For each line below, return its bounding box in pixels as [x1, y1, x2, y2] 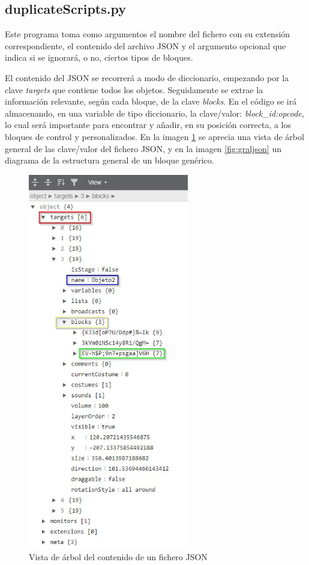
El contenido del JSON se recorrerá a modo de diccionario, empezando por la [5, 71, 289, 84]
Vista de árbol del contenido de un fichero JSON [29, 551, 208, 563]
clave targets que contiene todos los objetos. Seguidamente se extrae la [5, 83, 263, 96]
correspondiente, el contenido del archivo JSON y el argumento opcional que [5, 39, 286, 52]
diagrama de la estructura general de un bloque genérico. [5, 154, 214, 166]
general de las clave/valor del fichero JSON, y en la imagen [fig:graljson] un [5, 142, 281, 154]
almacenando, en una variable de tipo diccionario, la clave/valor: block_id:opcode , [5, 106, 304, 119]
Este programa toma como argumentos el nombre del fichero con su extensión [5, 28, 290, 40]
